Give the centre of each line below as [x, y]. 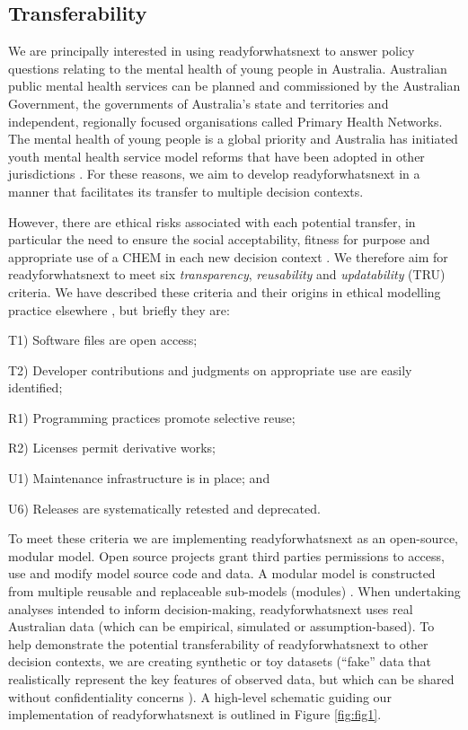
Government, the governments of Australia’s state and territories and [199, 103]
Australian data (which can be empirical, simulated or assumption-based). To [221, 626]
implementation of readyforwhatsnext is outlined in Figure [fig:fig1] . [195, 714]
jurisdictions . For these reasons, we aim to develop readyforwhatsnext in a [214, 174]
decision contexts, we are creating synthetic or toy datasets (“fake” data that [220, 661]
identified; [35, 387]
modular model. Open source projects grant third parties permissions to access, [226, 555]
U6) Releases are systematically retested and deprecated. [164, 508]
